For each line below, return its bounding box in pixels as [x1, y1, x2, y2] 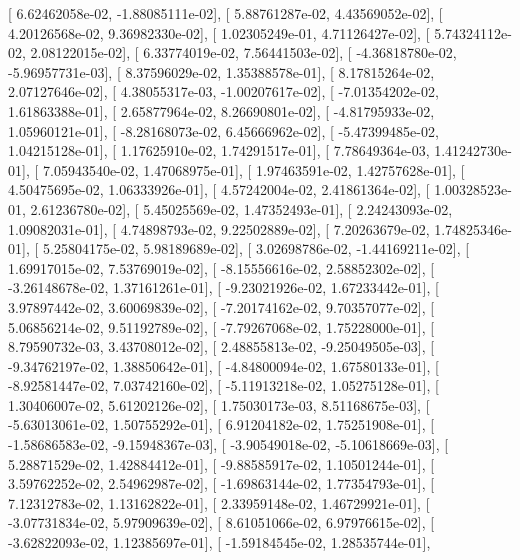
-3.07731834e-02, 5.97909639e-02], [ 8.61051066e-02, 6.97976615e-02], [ [8, 512, 435, 533]
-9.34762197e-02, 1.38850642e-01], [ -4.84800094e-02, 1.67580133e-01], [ [8, 355, 439, 376]
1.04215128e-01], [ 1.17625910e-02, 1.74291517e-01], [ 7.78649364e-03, [8, 140, 430, 161]
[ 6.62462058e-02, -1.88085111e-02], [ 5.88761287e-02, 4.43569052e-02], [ [8, 3, 443, 23]
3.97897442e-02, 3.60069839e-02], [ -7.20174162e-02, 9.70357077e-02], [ [8, 296, 435, 317]
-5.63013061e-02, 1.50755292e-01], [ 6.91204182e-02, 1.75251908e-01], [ [8, 414, 435, 435]
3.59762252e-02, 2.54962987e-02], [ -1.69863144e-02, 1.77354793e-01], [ [8, 473, 435, 494]
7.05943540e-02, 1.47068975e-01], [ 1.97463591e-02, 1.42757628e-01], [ [42, 159, 465, 180]
